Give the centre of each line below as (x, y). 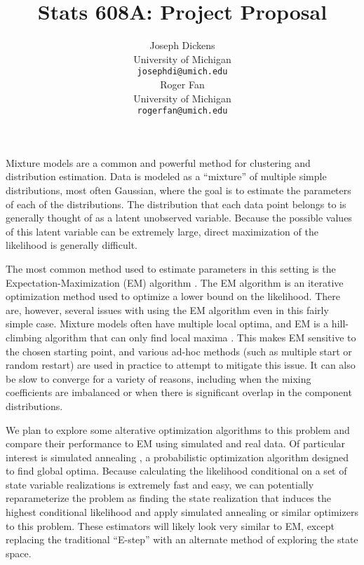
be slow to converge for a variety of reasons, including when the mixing (159, 378)
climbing (24, 337)
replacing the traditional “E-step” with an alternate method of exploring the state (182, 539)
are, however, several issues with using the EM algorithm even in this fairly (167, 309)
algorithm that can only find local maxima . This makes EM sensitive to (201, 337)
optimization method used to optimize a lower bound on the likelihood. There (173, 296)
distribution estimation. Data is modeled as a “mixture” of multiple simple (166, 176)
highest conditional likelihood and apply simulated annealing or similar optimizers (182, 512)
